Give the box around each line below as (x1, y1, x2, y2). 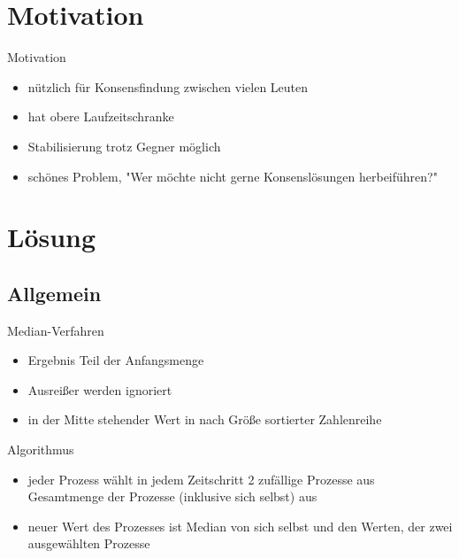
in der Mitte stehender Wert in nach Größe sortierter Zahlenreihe (27, 410, 382, 429)
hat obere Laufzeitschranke (27, 107, 174, 126)
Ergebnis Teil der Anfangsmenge (27, 351, 204, 369)
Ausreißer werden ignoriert (27, 380, 172, 399)
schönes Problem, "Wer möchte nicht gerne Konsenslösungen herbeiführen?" (27, 167, 438, 185)
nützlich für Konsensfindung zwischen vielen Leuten (27, 77, 309, 96)
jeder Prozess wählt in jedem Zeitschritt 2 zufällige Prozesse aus (27, 469, 375, 488)
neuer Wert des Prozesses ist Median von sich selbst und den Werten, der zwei (27, 516, 453, 535)
